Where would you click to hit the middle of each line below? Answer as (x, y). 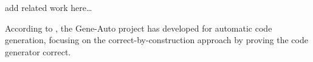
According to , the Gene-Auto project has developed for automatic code (139, 28)
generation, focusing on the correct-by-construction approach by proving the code (156, 40)
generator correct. (38, 51)
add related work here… (49, 7)
